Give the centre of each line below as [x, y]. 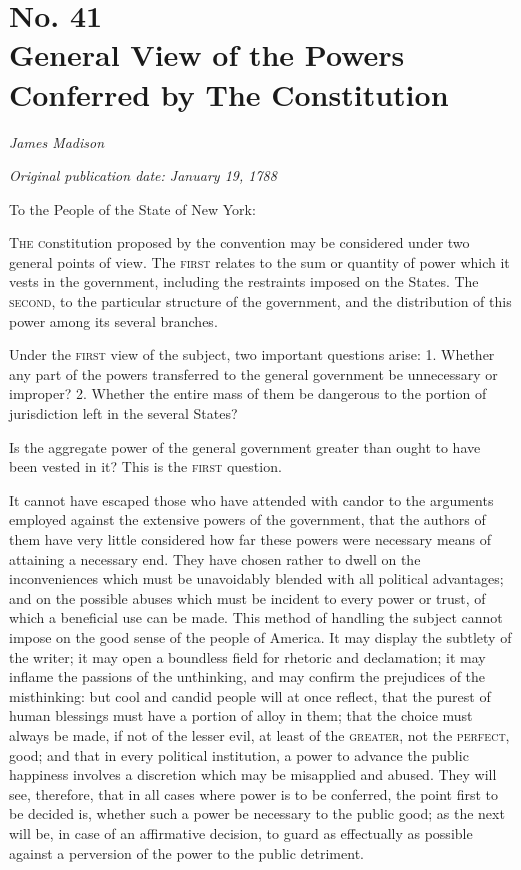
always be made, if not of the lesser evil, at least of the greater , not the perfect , [259, 734]
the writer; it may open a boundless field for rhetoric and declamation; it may [247, 656]
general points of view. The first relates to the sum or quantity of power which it [259, 261]
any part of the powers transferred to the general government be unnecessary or [253, 373]
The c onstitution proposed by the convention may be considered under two [239, 242]
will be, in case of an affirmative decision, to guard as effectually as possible [241, 832]
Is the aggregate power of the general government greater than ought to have [245, 446]
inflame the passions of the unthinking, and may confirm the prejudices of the [247, 676]
